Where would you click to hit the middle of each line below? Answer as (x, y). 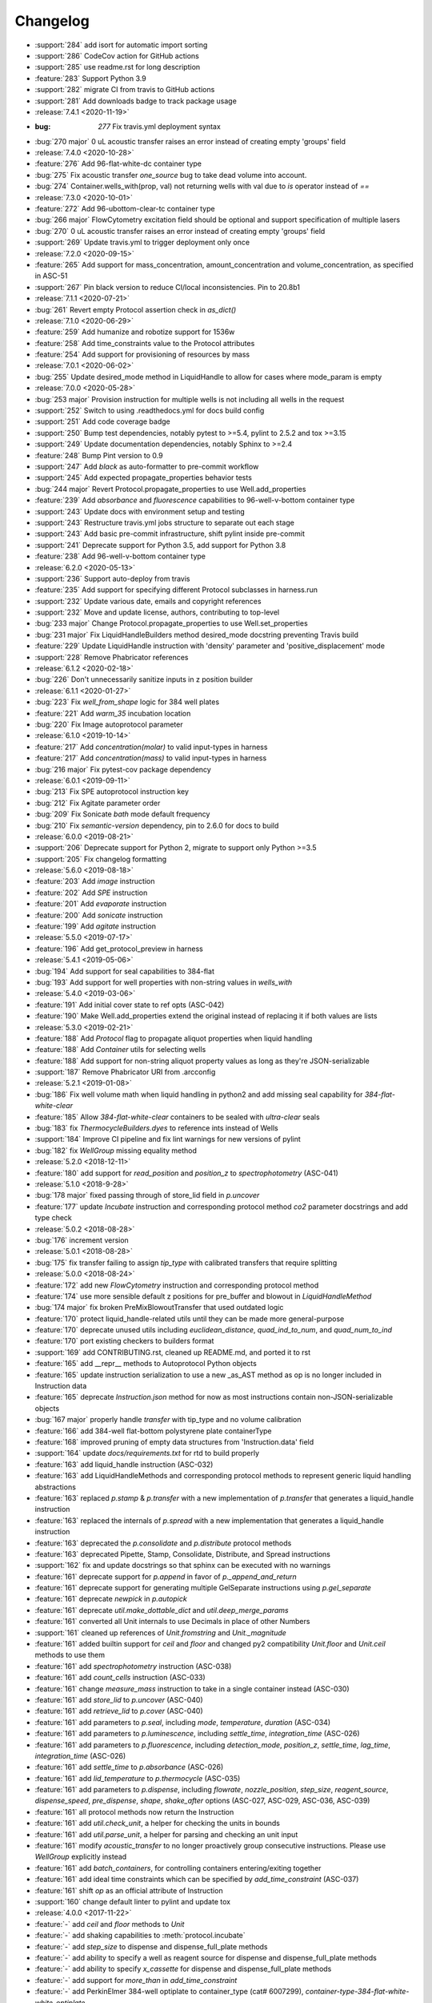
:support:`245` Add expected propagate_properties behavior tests (143, 478)
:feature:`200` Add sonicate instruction (99, 915)
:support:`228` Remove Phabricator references (112, 657)
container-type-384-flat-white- (357, 1992)
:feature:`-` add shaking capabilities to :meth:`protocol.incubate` (140, 1936)
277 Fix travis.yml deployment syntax (160, 127)
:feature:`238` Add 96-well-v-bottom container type (120, 556)
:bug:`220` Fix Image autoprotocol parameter (109, 724)
